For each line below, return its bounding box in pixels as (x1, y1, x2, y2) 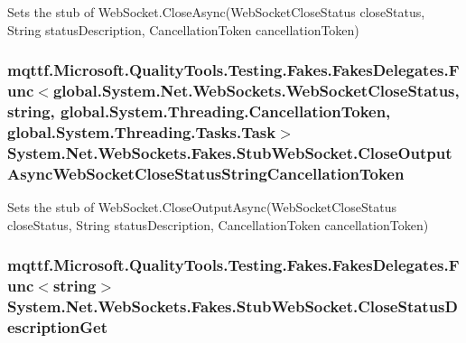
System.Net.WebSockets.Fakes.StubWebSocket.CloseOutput (7, 141, 452, 163)
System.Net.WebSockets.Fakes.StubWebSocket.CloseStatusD (7, 294, 458, 317)
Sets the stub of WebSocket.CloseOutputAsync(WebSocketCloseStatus (7, 198, 396, 217)
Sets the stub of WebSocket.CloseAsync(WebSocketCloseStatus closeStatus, (7, 3, 425, 21)
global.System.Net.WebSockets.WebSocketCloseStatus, (52, 79, 460, 102)
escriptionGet (7, 315, 107, 338)
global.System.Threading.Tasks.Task (7, 120, 276, 143)
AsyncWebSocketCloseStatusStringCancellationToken (7, 162, 405, 184)
